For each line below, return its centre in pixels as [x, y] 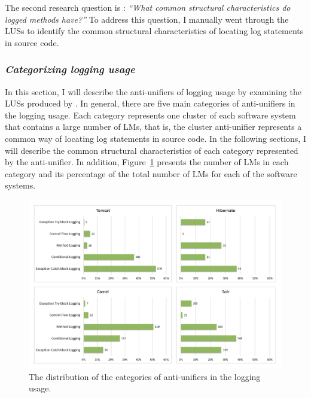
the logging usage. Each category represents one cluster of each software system [150, 115]
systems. [20, 185]
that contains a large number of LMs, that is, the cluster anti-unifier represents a [153, 127]
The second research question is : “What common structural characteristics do [148, 7]
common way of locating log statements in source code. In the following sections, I [155, 138]
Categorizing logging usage [70, 69]
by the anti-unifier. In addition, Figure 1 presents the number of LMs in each [147, 162]
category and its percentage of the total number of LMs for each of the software [151, 173]
